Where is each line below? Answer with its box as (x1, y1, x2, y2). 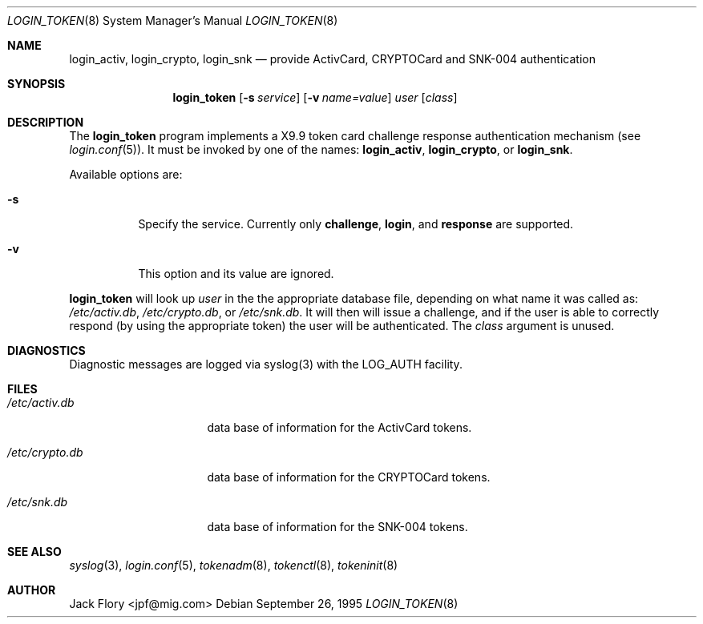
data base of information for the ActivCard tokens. (207, 421, 472, 434)
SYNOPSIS (7, 77, 66, 91)
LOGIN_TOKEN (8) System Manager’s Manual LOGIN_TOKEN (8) (7, 14, 338, 27)
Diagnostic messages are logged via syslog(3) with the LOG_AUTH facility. (69, 357, 463, 371)
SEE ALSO (7, 545, 62, 558)
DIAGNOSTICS (7, 344, 86, 357)
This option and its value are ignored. (138, 267, 334, 280)
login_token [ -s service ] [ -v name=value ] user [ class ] (172, 91, 458, 104)
